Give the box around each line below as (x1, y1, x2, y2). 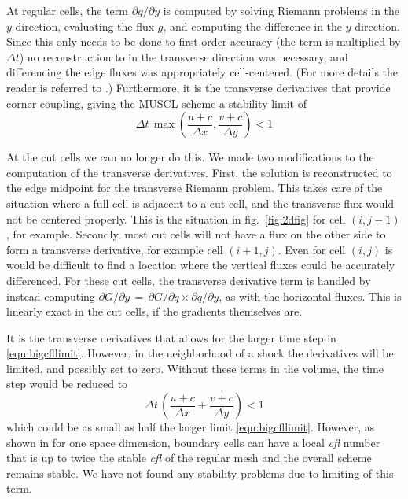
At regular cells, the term (6, 2, 128, 18)
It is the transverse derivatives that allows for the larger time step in (6, 329, 336, 346)
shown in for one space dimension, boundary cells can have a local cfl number (6, 434, 380, 450)
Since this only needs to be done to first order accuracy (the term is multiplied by (6, 33, 401, 50)
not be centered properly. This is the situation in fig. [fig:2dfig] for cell (6, 210, 346, 227)
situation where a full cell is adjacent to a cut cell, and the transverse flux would (6, 194, 395, 211)
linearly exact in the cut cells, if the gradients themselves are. (6, 303, 303, 320)
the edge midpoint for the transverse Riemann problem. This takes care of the (6, 179, 383, 196)
